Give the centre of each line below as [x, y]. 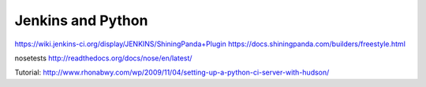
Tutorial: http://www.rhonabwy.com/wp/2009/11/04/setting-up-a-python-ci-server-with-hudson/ [172, 72]
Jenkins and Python [81, 20]
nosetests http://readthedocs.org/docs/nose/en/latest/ [103, 58]
